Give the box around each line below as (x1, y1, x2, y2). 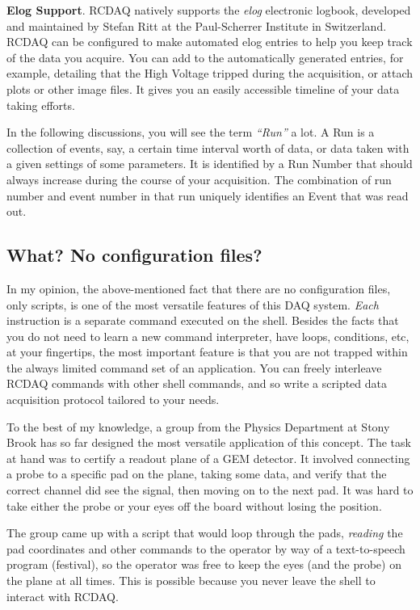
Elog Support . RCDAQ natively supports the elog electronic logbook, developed (6, 2, 411, 18)
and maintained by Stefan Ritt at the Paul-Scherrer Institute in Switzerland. (6, 17, 387, 34)
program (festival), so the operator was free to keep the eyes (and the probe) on (6, 556, 401, 573)
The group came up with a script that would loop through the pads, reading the (6, 524, 403, 541)
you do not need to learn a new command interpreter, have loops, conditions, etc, (6, 327, 409, 344)
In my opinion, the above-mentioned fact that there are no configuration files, (6, 280, 391, 297)
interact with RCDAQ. (6, 587, 119, 604)
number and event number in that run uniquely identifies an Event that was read (6, 187, 409, 204)
